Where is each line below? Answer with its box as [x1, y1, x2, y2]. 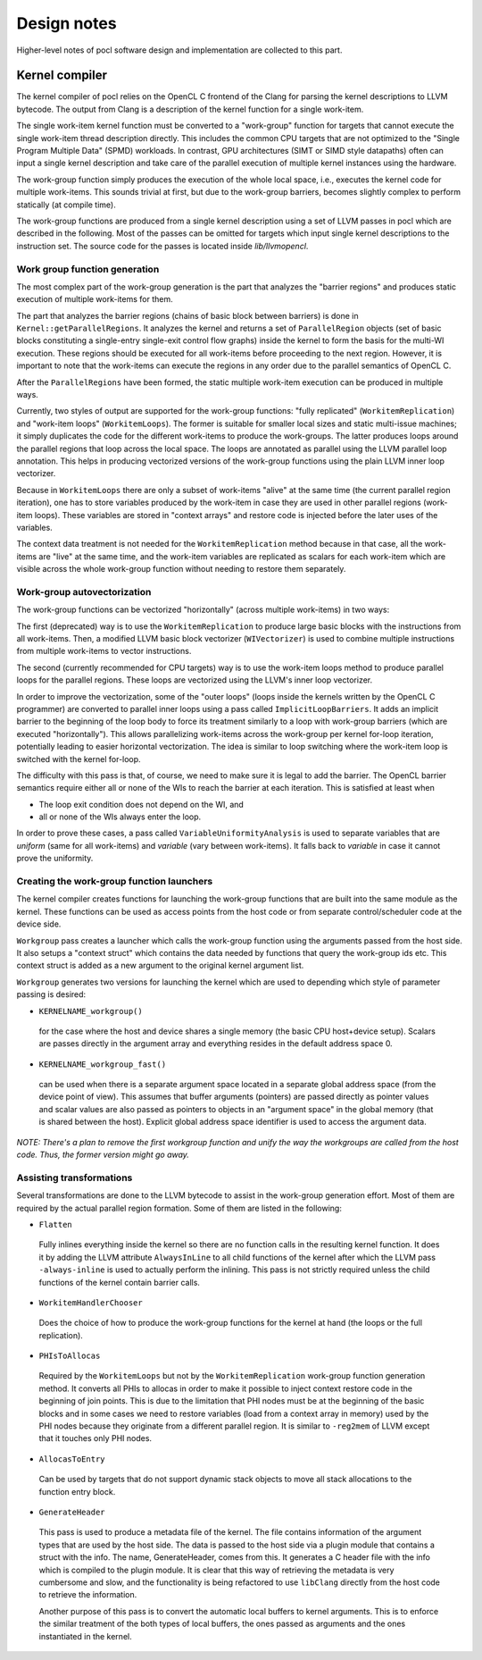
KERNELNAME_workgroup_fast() [38, 1059, 167, 1069]
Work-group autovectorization [16, 585, 152, 598]
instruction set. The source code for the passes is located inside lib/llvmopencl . [16, 240, 309, 251]
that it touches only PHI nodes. [38, 1433, 152, 1444]
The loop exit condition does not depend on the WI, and [38, 799, 245, 809]
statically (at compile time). [16, 199, 116, 210]
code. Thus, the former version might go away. [16, 1149, 189, 1161]
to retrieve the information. [38, 1589, 137, 1600]
